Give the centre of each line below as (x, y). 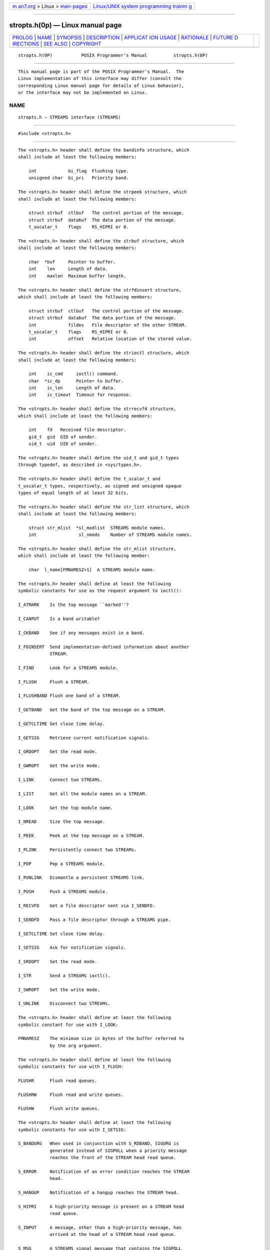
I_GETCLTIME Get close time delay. (62, 723)
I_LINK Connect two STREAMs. (60, 779)
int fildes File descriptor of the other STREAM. (107, 325)
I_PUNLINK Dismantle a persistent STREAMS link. (81, 878)
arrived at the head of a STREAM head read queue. (113, 1234)
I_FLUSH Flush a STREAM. (54, 682)
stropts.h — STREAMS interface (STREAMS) (69, 117)
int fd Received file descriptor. (77, 430)
